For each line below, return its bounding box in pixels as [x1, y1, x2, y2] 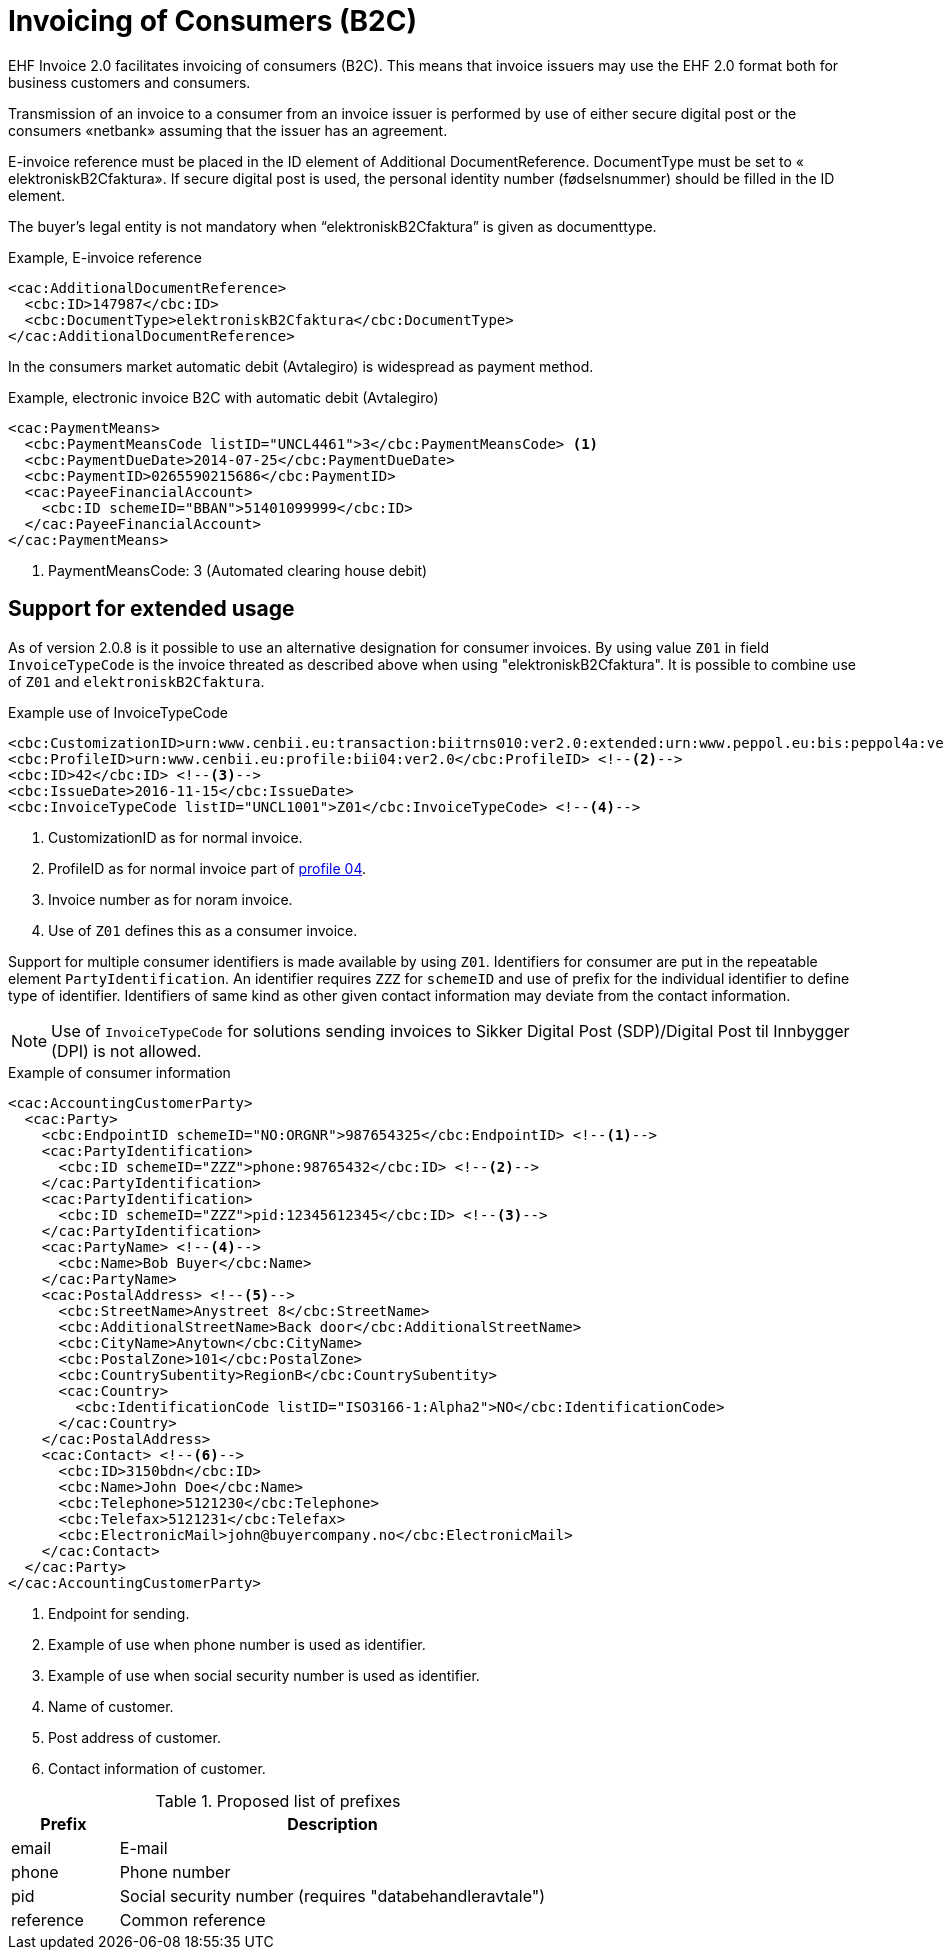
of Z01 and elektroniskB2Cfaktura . [8, 672, 265, 690]
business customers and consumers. [8, 73, 251, 91]
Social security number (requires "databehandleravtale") [119, 1885, 546, 1906]
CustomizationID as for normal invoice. [48, 828, 303, 846]
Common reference [119, 1909, 266, 1930]
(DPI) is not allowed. [51, 1040, 202, 1061]
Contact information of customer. [48, 1759, 266, 1777]
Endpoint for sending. [48, 1604, 190, 1622]
